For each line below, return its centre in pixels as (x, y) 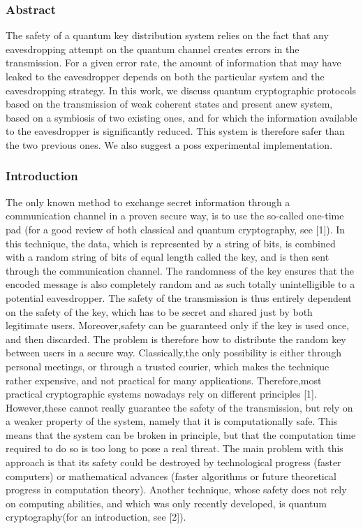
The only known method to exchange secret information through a (148, 202)
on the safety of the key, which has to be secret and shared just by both (159, 311)
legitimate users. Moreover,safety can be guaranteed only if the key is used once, (178, 325)
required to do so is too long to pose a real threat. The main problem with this (175, 448)
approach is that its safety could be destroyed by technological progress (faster (173, 462)
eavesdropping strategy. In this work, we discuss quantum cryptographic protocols (181, 90)
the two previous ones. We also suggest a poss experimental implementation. (169, 144)
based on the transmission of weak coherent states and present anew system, (169, 104)
